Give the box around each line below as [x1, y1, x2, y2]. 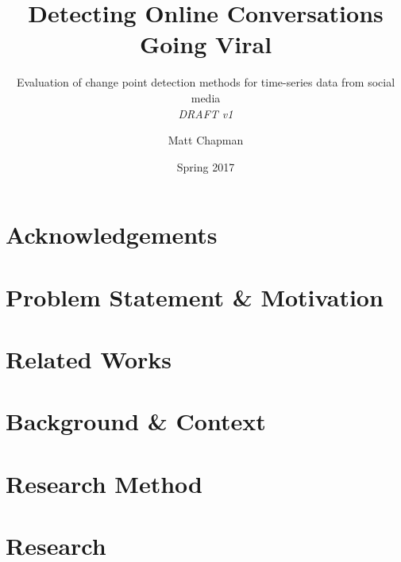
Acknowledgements [6, 218, 218, 251]
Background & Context [6, 405, 266, 437]
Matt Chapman [168, 132, 244, 148]
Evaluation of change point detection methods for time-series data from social [16, 74, 395, 90]
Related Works [6, 343, 172, 375]
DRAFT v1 [178, 105, 233, 121]
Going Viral [139, 28, 272, 60]
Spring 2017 [176, 158, 235, 175]
